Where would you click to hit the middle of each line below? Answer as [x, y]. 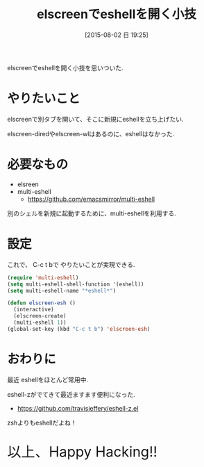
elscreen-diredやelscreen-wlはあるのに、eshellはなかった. [91, 133]
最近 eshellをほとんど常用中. [48, 379]
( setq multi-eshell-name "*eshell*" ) [62, 290]
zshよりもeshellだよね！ [42, 423]
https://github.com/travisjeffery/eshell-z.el [78, 408]
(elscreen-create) [40, 316]
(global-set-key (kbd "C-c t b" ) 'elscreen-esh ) [79, 329]
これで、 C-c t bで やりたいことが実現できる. [71, 264]
